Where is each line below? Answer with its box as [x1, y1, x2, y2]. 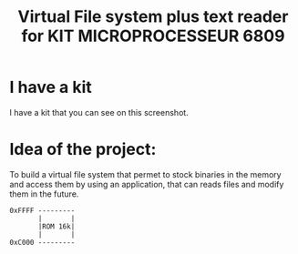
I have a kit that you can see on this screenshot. [9, 107, 189, 117]
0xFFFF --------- [9, 206, 76, 215]
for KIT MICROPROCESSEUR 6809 [21, 25, 285, 46]
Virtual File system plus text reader [17, 6, 289, 27]
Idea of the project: [9, 139, 157, 160]
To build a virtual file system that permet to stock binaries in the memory [9, 168, 282, 179]
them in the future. [9, 188, 79, 199]
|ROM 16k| [37, 221, 76, 231]
